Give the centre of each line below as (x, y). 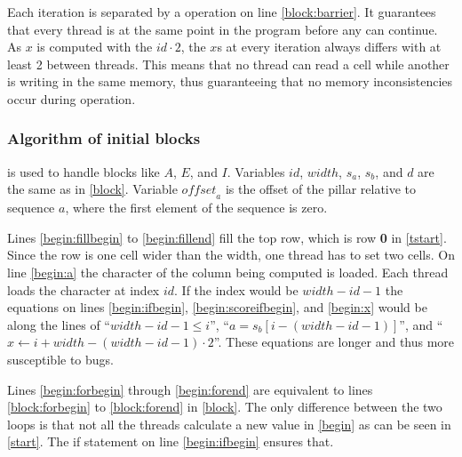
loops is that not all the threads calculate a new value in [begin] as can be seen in (229, 424)
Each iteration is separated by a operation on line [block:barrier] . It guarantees (222, 12)
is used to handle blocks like (84, 171)
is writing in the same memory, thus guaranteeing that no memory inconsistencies (230, 81)
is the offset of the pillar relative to (321, 189)
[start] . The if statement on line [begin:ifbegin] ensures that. (171, 441)
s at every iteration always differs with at (329, 47)
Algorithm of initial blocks (104, 138)
